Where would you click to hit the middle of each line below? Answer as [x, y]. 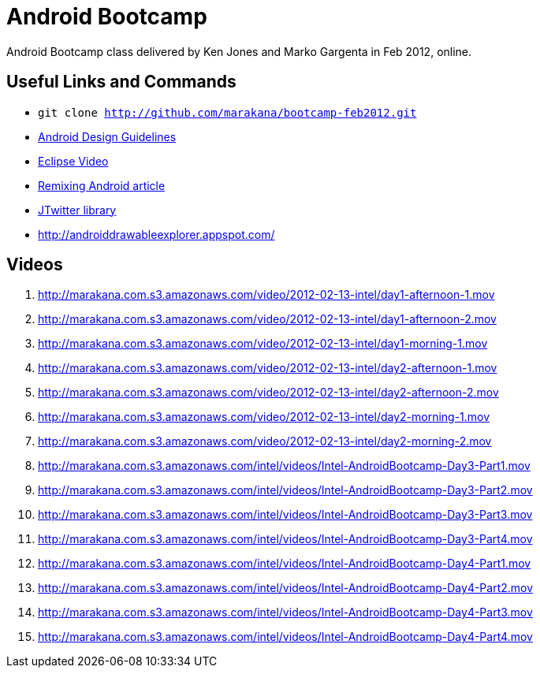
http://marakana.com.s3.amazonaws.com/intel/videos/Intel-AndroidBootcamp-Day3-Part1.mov [284, 466]
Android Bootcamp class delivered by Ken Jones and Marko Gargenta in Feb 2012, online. [239, 51]
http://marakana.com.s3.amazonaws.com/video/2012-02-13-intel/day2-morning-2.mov [265, 441]
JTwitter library [77, 210]
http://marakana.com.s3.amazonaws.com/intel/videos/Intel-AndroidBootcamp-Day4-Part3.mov [285, 613]
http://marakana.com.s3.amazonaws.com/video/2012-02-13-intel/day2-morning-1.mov [264, 417]
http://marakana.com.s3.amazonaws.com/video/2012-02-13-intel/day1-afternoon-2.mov [267, 319]
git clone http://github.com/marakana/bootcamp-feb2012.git [227, 112]
